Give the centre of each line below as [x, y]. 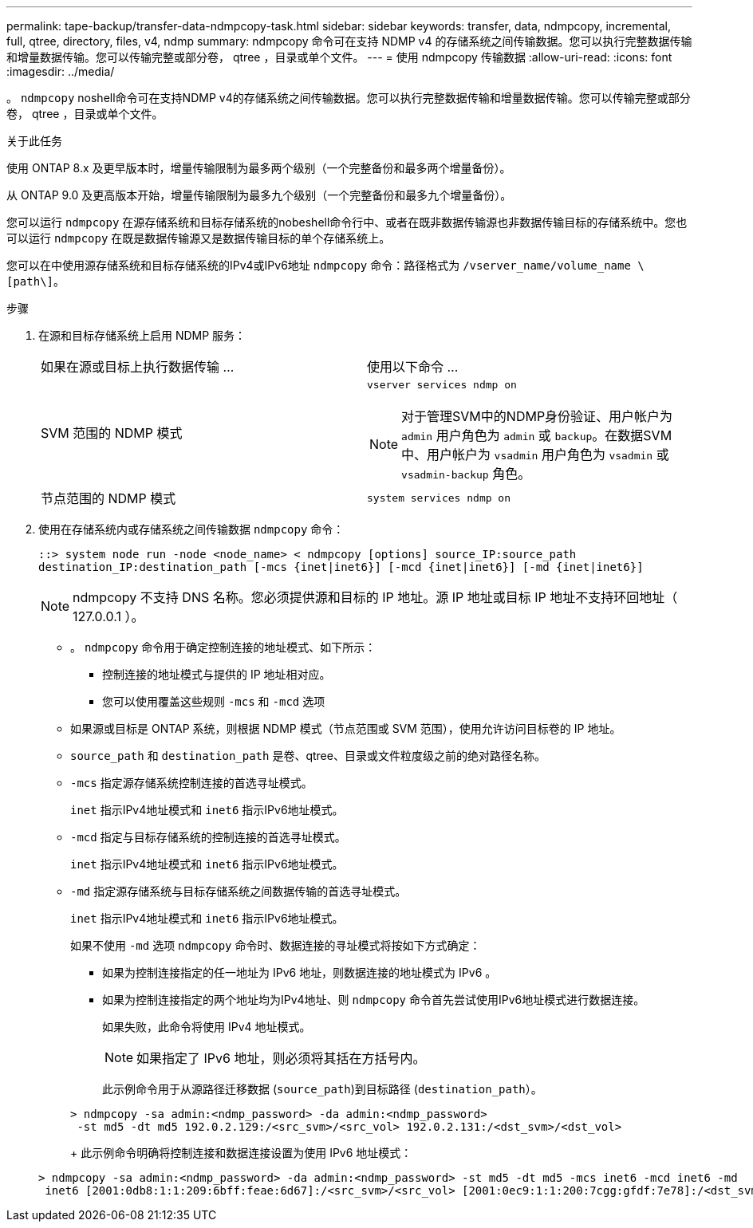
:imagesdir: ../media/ [61, 71]
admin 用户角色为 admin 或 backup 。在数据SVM [537, 435]
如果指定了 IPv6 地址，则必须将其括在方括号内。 [281, 1058]
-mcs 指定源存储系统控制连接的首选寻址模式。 [191, 783]
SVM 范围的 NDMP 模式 [112, 433]
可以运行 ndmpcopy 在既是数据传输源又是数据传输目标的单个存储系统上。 [199, 238]
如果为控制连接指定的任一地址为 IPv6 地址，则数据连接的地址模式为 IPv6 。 [300, 972]
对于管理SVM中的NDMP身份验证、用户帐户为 [537, 416]
